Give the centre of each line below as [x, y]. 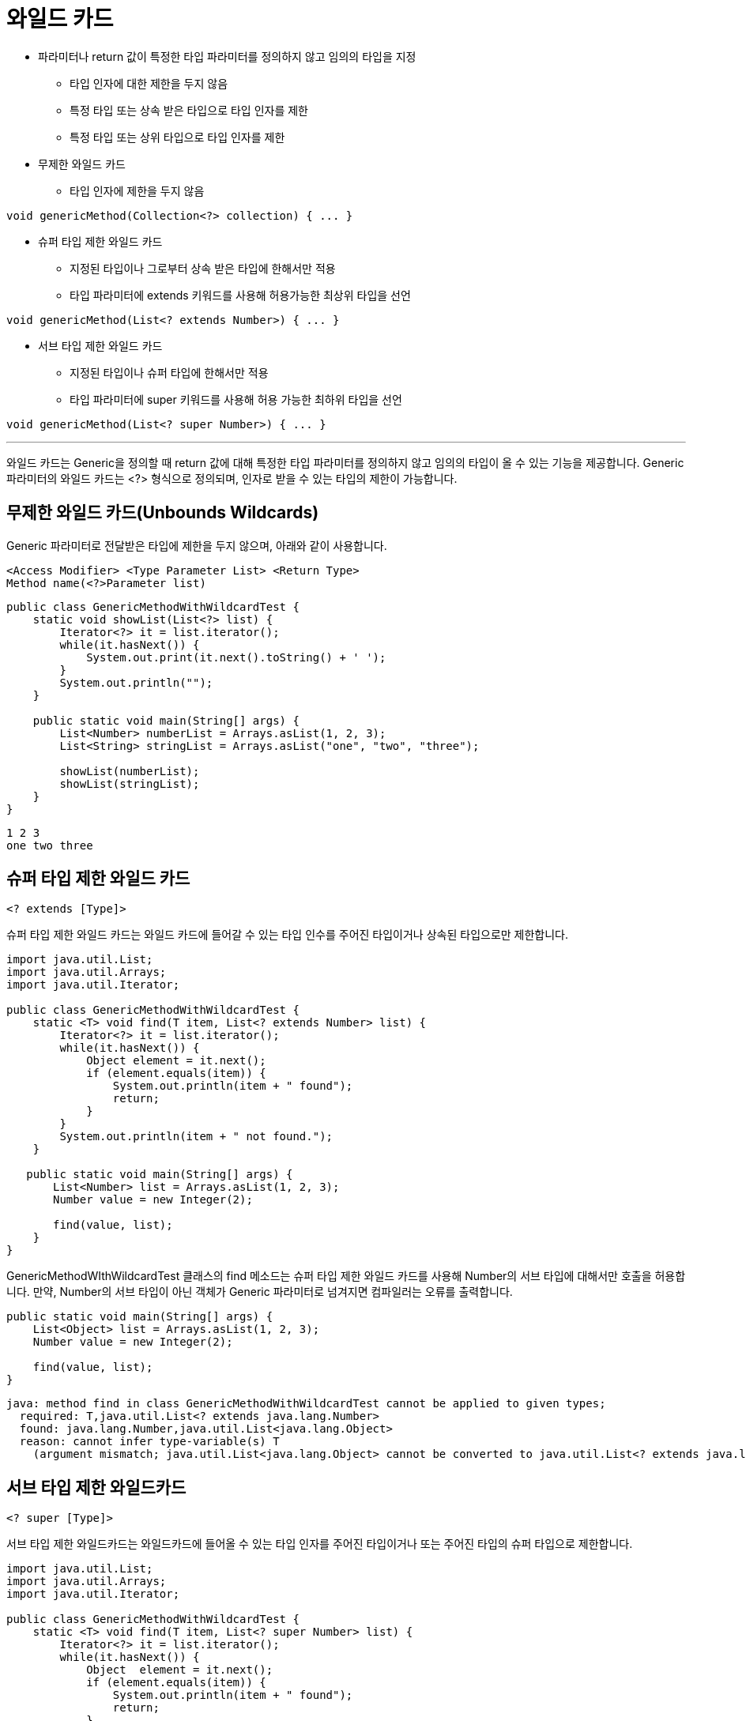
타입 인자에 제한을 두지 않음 [137, 190]
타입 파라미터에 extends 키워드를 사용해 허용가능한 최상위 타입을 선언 [240, 295]
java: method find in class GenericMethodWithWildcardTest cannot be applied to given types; [306, 1404]
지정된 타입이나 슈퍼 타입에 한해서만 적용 [169, 372]
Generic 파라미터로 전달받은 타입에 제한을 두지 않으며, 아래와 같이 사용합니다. [197, 545]
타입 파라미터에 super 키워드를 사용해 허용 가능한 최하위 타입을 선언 [236, 399]
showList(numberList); [130, 771]
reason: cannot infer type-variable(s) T [149, 1442]
